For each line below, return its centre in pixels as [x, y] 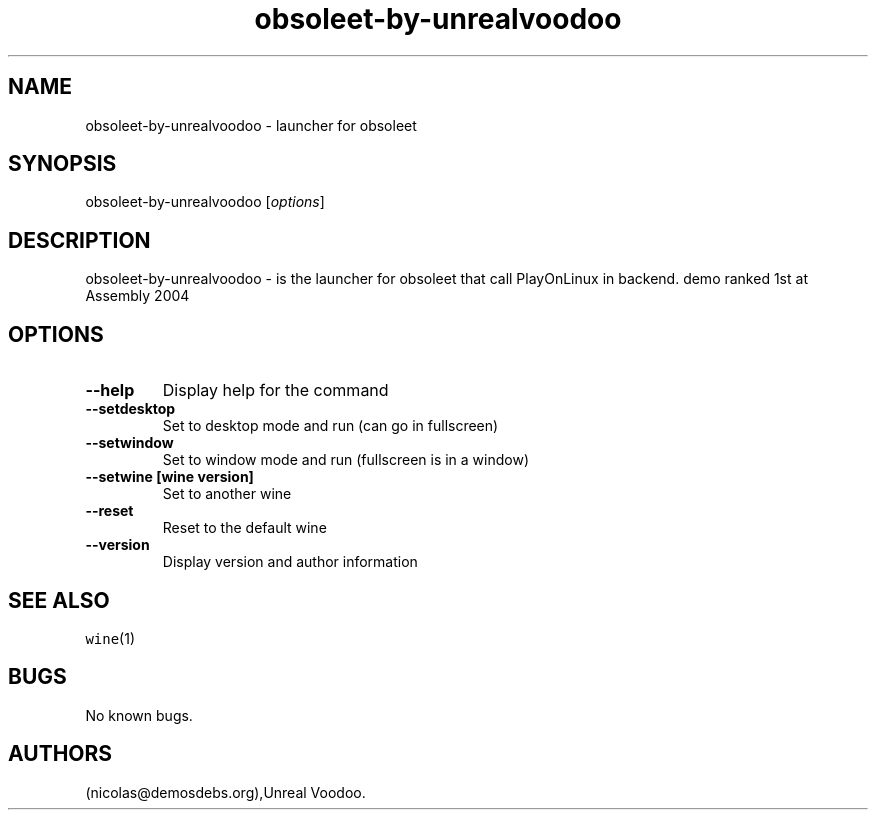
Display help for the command [275, 390]
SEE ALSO [59, 600]
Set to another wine [227, 494]
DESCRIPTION [79, 240]
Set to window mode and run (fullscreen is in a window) [346, 460]
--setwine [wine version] [169, 477]
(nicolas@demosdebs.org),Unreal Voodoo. [225, 792]
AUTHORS [60, 754]
